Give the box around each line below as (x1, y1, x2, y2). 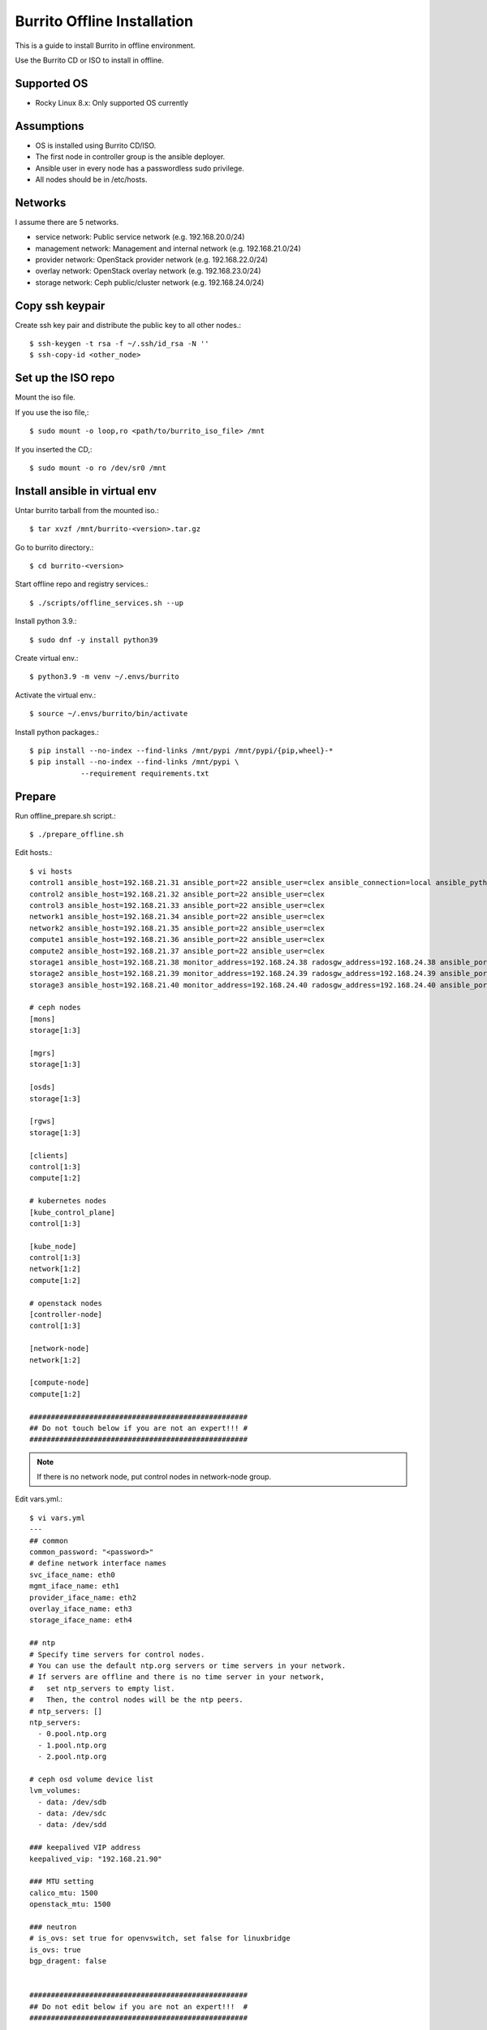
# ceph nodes (29, 1003, 81, 1013)
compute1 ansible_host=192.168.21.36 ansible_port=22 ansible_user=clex (29, 935, 325, 944)
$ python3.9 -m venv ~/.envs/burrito (29, 672, 180, 681)
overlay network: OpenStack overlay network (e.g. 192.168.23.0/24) (35, 266, 261, 276)
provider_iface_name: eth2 (29, 1592, 137, 1602)
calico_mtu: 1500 (29, 1888, 98, 1898)
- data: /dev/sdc (37, 1809, 107, 1818)
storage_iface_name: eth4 (29, 1616, 133, 1625)
